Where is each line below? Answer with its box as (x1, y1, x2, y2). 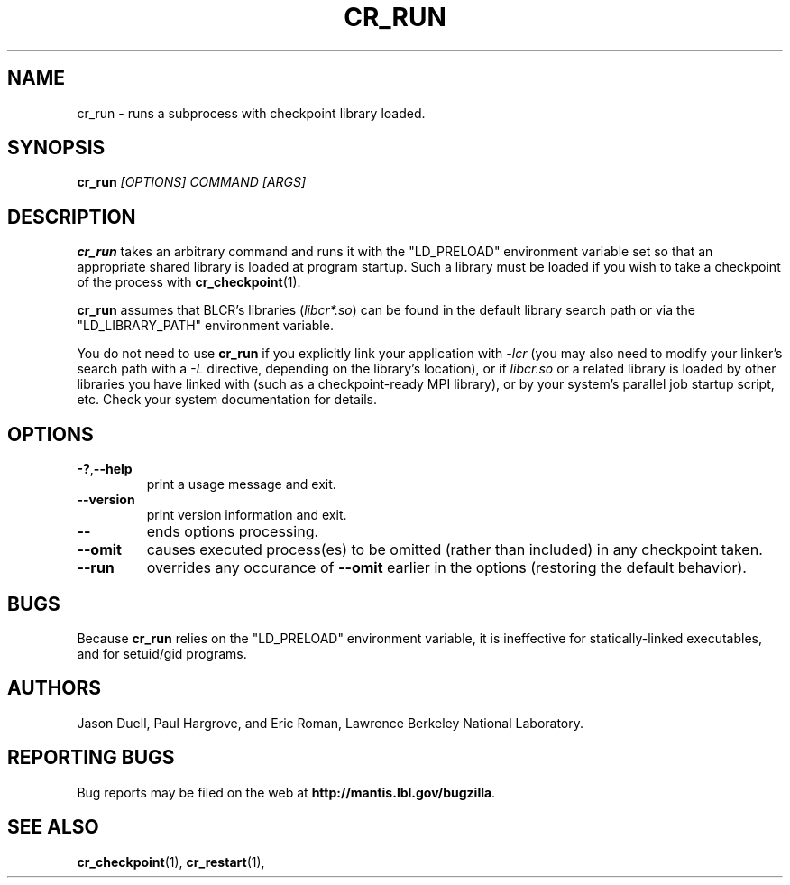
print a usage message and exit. (146, 476, 336, 493)
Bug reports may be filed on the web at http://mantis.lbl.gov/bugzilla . (77, 784, 496, 800)
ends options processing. (146, 522, 319, 541)
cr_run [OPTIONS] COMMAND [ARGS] (77, 174, 307, 190)
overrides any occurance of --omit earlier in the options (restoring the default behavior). (146, 558, 747, 577)
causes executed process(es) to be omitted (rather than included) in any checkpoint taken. (146, 540, 763, 559)
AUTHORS (7, 677, 102, 700)
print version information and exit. (146, 507, 347, 523)
